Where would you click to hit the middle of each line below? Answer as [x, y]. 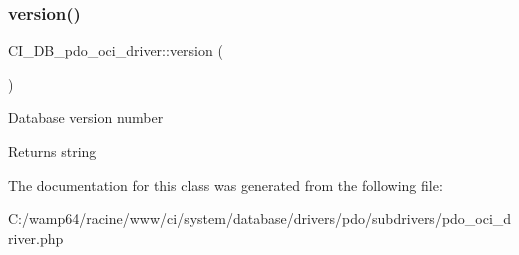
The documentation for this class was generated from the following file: [225, 184]
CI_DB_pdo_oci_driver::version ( [115, 50]
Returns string [52, 151]
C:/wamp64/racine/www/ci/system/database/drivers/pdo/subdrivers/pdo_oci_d [260, 218]
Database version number [86, 117]
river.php [36, 237]
